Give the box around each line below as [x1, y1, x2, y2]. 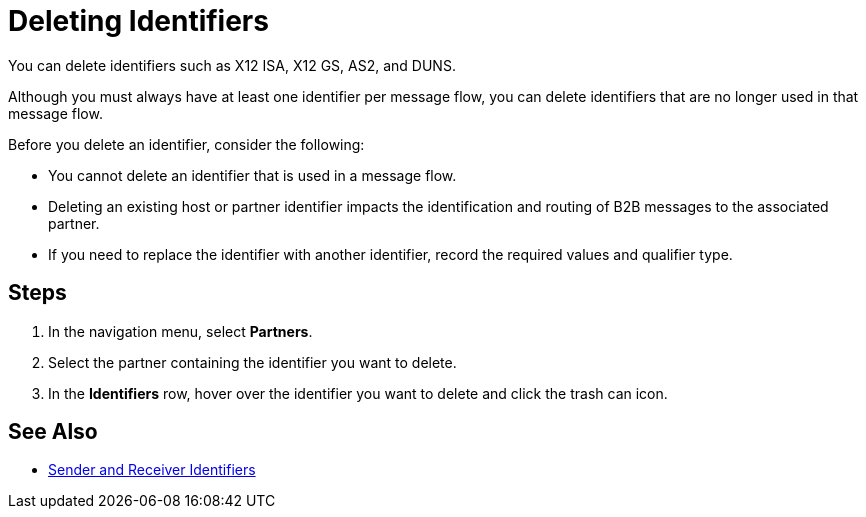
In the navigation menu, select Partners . [48, 322, 313, 340]
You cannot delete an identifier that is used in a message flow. [48, 166, 457, 184]
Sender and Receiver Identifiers [48, 461, 256, 479]
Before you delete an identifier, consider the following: [8, 135, 365, 153]
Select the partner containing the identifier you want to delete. [48, 353, 457, 371]
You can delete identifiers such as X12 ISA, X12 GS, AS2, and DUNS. [8, 56, 456, 74]
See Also [8, 419, 98, 445]
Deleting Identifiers [8, 4, 269, 38]
